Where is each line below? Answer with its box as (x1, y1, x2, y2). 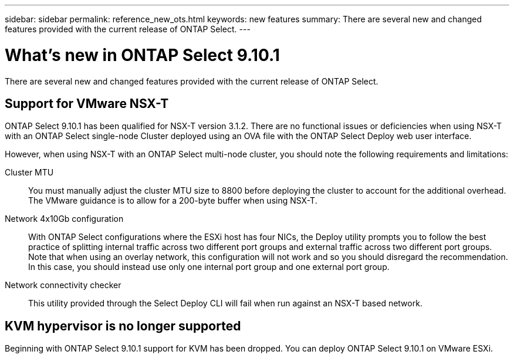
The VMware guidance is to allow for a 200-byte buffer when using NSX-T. (28, 195, 317, 206)
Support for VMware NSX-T (5, 96, 169, 111)
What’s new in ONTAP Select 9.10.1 (5, 45, 280, 65)
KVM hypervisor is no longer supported (5, 318, 241, 333)
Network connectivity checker (5, 280, 121, 291)
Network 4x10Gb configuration (5, 214, 124, 224)
